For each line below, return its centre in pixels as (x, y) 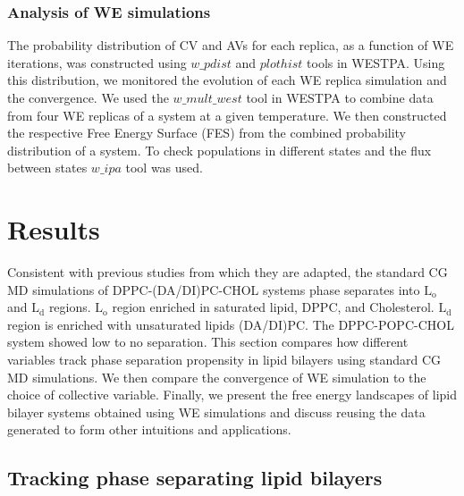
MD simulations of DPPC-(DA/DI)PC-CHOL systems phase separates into (214, 289)
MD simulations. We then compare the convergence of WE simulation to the (217, 377)
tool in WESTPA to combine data (340, 97)
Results (54, 229)
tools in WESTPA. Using (376, 62)
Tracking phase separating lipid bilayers (195, 478)
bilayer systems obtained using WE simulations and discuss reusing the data (216, 412)
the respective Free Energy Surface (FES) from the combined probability (207, 133)
